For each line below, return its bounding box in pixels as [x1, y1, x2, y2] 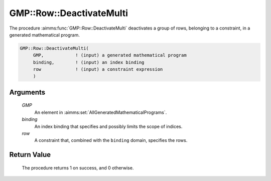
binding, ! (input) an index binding [33, 59, 145, 65]
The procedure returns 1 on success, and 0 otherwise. [22, 164, 134, 170]
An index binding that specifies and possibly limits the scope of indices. [34, 123, 183, 129]
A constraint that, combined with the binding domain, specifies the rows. [34, 137, 188, 143]
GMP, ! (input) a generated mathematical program [33, 53, 187, 58]
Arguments [9, 88, 46, 96]
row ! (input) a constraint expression [33, 67, 163, 72]
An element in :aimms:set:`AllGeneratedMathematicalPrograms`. [34, 109, 167, 115]
